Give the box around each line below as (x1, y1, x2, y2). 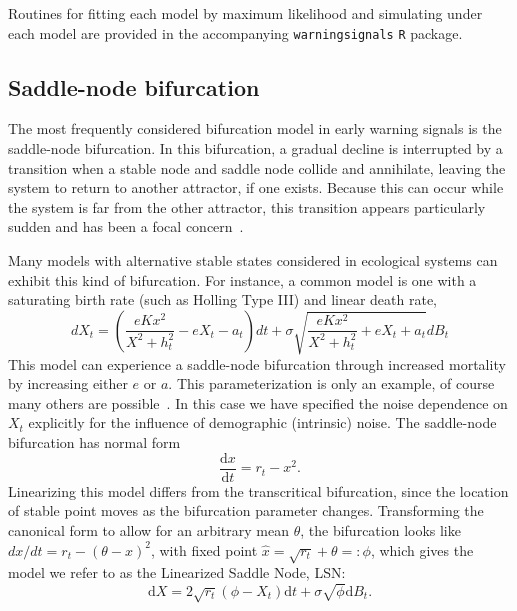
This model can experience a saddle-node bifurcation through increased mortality (8, 353, 506, 374)
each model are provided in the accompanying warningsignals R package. (8, 22, 463, 43)
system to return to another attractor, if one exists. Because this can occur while (8, 177, 504, 198)
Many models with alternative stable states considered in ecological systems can (8, 250, 498, 271)
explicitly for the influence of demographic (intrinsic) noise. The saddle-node (28, 412, 497, 433)
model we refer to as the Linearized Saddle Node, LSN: (8, 562, 346, 583)
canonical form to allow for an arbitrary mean (8, 519, 289, 540)
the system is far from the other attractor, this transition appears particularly (8, 196, 486, 217)
